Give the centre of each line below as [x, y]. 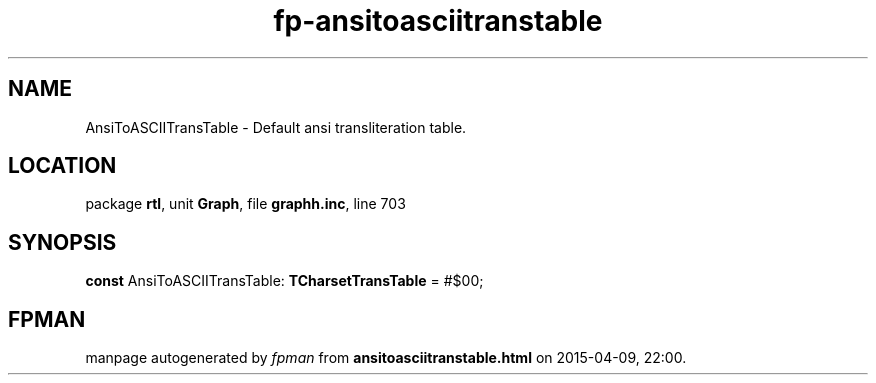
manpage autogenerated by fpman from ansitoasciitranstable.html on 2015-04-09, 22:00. [386, 358]
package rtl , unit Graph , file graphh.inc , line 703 [245, 204]
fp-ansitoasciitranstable [438, 21]
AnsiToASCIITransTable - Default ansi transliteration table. [276, 127]
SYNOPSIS [62, 242]
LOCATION [62, 166]
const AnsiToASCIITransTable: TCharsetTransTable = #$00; [284, 281]
